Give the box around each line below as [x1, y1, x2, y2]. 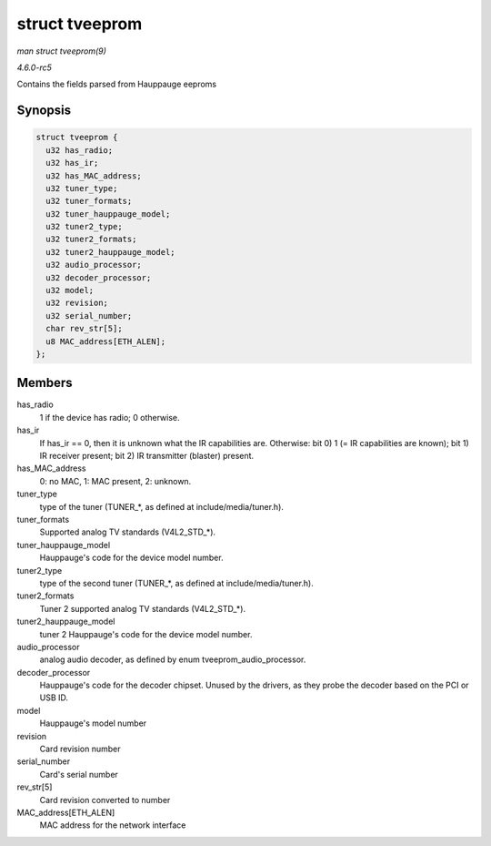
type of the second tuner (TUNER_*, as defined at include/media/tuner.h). [39, 577, 314, 588]
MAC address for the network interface [39, 820, 186, 831]
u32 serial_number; [45, 311, 133, 321]
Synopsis [16, 103, 72, 118]
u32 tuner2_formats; [45, 234, 137, 245]
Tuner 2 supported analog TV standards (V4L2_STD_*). [39, 603, 245, 614]
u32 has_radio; [45, 145, 114, 155]
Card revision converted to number [39, 794, 171, 805]
